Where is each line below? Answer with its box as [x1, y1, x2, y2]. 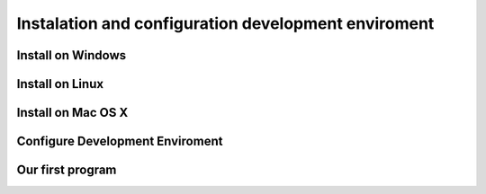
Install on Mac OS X [16, 105, 129, 120]
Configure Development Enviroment [16, 134, 223, 149]
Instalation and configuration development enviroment [16, 13, 435, 33]
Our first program [16, 163, 117, 178]
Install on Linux [16, 76, 103, 92]
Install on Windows [16, 48, 126, 63]
